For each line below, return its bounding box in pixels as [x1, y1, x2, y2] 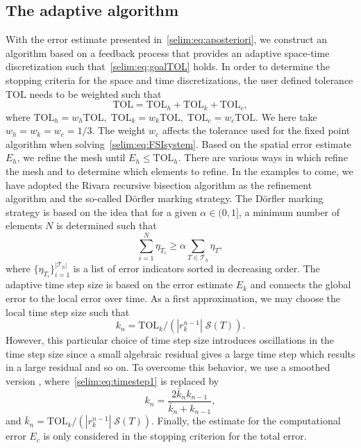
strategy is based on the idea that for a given [6, 204, 197, 219]
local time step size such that [6, 304, 130, 319]
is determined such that [56, 218, 157, 233]
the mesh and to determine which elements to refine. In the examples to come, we [6, 164, 353, 178]
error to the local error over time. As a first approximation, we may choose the [6, 290, 340, 305]
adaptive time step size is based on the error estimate [6, 277, 233, 292]
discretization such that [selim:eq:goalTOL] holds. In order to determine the [6, 59, 330, 74]
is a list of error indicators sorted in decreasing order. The [73, 260, 320, 275]
